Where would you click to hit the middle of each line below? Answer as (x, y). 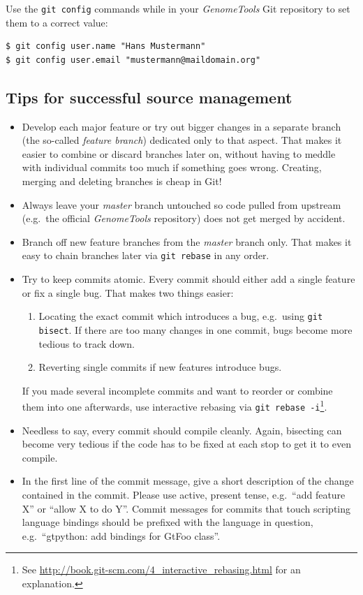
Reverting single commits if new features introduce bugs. (160, 367)
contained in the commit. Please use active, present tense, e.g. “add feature (184, 495)
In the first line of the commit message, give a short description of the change (188, 481)
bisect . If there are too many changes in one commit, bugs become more (195, 329)
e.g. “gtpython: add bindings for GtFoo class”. (121, 535)
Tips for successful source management (149, 97)
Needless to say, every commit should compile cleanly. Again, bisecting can (182, 430)
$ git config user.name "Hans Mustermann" (106, 46)
